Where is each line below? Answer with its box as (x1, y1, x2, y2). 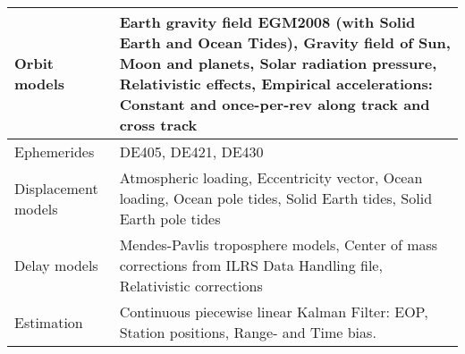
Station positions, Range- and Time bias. (119, 322, 376, 342)
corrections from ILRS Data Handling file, (119, 255, 383, 275)
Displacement (14, 177, 98, 198)
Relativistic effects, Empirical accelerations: (119, 73, 433, 94)
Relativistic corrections (119, 275, 263, 296)
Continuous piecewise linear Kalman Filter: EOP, (119, 301, 428, 322)
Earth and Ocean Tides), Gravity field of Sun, (119, 32, 451, 53)
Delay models (14, 255, 98, 275)
